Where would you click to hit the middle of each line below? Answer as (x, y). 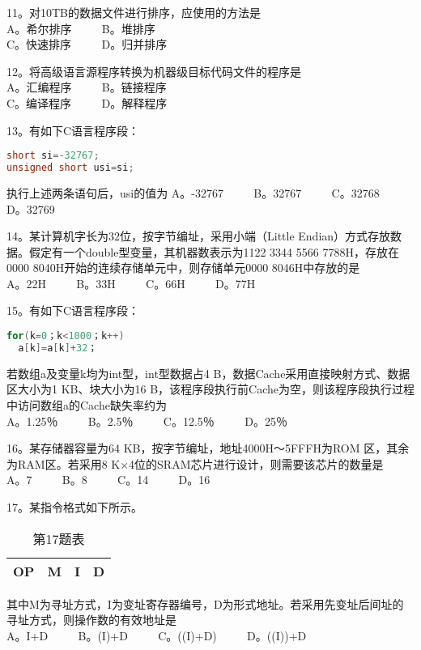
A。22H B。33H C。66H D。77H (131, 283)
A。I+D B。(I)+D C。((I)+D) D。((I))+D (157, 635)
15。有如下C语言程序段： (73, 310)
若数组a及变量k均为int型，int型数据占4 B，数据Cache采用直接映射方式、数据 (208, 373)
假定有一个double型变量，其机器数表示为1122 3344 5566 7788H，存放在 (214, 251)
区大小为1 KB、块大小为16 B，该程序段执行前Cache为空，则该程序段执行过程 (210, 389)
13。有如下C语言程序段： (73, 130)
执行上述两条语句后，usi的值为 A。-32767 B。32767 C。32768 (193, 192)
